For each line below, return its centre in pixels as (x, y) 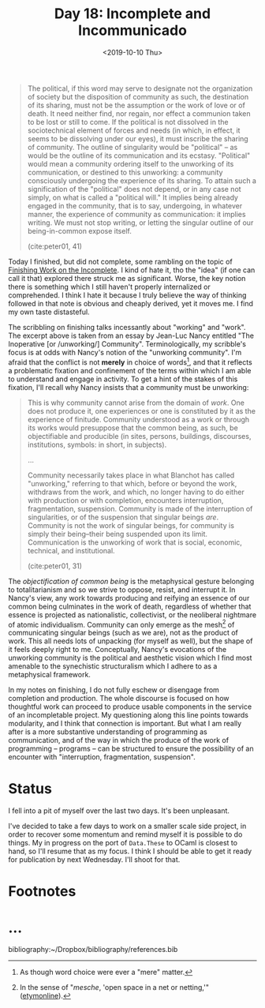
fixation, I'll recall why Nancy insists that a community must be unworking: (129, 387)
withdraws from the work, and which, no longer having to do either (136, 492)
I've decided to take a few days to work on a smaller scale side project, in (127, 826)
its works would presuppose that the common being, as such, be (132, 428)
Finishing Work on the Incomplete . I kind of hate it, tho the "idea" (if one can (132, 270)
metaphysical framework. (49, 675)
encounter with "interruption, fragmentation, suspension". (102, 757)
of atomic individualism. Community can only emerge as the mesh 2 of (121, 624)
